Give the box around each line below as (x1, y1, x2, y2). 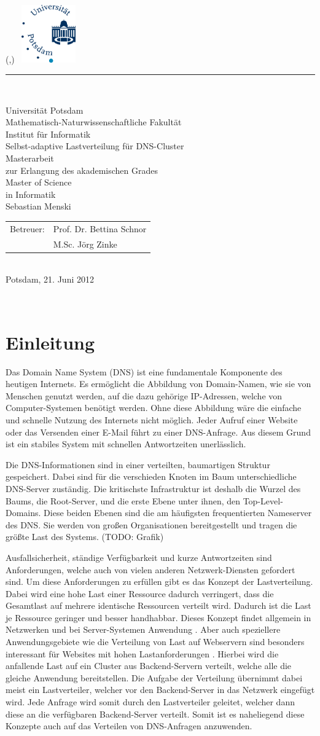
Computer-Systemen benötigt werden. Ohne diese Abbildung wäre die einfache (6, 401, 302, 414)
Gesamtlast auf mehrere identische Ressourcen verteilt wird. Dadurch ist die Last (6, 599, 311, 612)
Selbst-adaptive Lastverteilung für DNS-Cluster (6, 139, 184, 152)
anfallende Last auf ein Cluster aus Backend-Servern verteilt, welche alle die (6, 659, 292, 672)
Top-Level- (243, 494, 283, 507)
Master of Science (6, 176, 72, 189)
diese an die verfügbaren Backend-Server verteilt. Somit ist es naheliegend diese (6, 707, 305, 720)
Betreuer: (10, 222, 45, 235)
